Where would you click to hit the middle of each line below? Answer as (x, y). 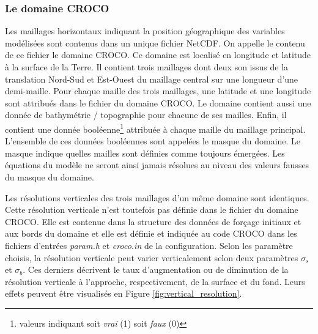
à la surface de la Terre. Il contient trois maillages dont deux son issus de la (147, 67)
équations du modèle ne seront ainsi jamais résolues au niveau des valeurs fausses (157, 165)
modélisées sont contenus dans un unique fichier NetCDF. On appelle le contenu (155, 43)
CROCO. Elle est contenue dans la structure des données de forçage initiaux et (153, 221)
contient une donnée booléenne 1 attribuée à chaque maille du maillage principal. (155, 128)
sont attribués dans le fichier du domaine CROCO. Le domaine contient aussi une (158, 102)
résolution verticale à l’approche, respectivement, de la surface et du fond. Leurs (155, 281)
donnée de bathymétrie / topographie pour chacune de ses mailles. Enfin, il (146, 115)
